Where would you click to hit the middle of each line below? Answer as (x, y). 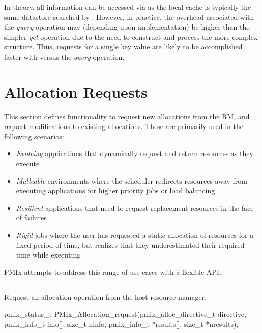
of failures (31, 217)
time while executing (48, 255)
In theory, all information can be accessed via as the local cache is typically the (128, 7)
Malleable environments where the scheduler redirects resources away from (132, 180)
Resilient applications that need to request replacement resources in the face (135, 207)
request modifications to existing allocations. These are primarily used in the (124, 126)
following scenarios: (34, 136)
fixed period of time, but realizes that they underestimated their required (130, 245)
